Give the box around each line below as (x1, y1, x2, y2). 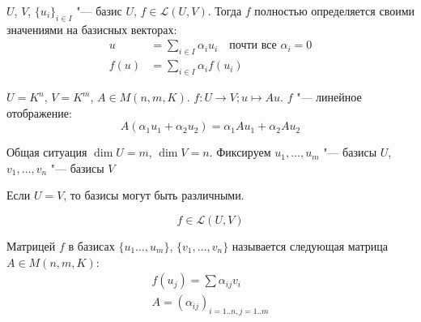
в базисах (68, 238, 115, 255)
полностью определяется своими (254, 2, 415, 19)
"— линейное (296, 88, 362, 105)
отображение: (6, 104, 72, 121)
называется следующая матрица (232, 238, 388, 255)
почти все (229, 40, 277, 52)
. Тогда (207, 2, 242, 19)
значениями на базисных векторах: (6, 20, 177, 37)
